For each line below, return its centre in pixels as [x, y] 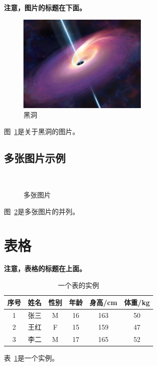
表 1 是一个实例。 [31, 358]
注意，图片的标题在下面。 [45, 7]
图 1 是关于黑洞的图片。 [42, 131]
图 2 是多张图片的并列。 [42, 211]
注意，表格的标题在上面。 [45, 268]
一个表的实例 [78, 285]
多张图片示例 [35, 157]
